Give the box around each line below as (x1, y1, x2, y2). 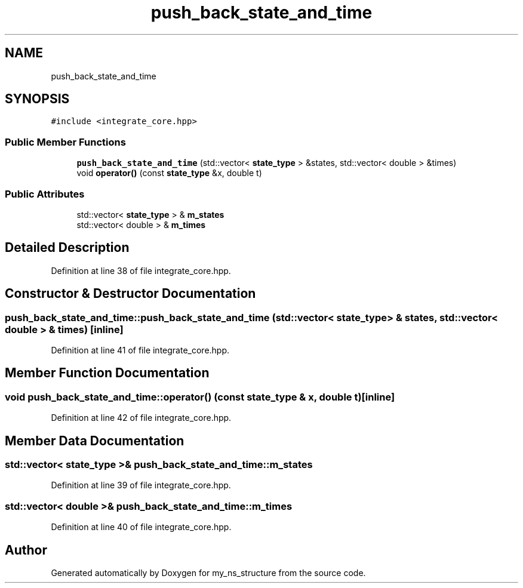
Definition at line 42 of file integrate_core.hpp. (51, 412, 232, 423)
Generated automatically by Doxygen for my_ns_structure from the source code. (51, 568, 366, 578)
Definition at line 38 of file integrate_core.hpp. (51, 265, 231, 276)
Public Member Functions (5, 136, 126, 148)
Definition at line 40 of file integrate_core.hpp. (51, 522, 232, 532)
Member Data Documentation (5, 433, 184, 448)
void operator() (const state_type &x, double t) (76, 168, 262, 178)
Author (5, 542, 47, 558)
